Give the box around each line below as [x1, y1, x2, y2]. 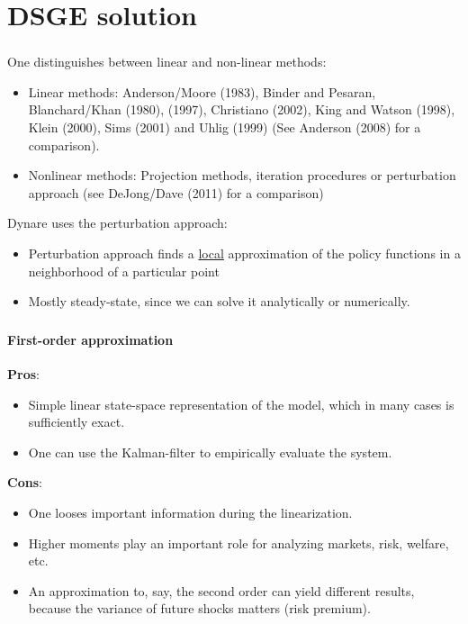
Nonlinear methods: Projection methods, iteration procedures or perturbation [28, 166, 456, 185]
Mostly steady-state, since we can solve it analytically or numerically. [28, 292, 410, 311]
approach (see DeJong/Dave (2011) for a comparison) [28, 183, 324, 202]
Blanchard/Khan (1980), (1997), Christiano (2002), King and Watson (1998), [28, 100, 455, 119]
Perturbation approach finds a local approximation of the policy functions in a [28, 244, 461, 263]
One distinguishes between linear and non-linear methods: [7, 52, 327, 71]
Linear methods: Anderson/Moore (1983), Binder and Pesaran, [28, 82, 376, 101]
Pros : [7, 364, 40, 383]
